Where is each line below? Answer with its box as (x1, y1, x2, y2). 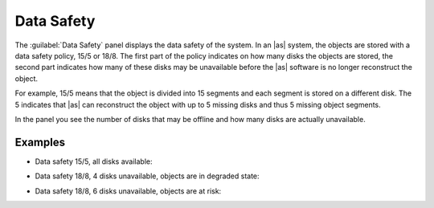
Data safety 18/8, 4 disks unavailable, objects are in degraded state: (35, 171, 260, 181)
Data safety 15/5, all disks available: (35, 157, 153, 166)
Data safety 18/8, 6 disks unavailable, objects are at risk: (35, 186, 222, 196)
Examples (14, 135, 66, 149)
